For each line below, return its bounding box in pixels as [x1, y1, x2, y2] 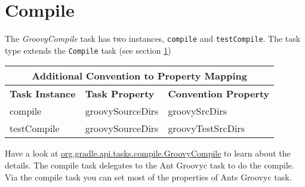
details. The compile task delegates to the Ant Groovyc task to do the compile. [5, 159, 294, 171]
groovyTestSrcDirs [168, 121, 245, 136]
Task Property [85, 87, 155, 101]
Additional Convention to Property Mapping [32, 69, 247, 83]
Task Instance [10, 87, 76, 101]
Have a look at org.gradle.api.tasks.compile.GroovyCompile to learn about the [5, 147, 291, 160]
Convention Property [168, 87, 270, 101]
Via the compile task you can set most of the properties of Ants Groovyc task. [5, 170, 292, 183]
